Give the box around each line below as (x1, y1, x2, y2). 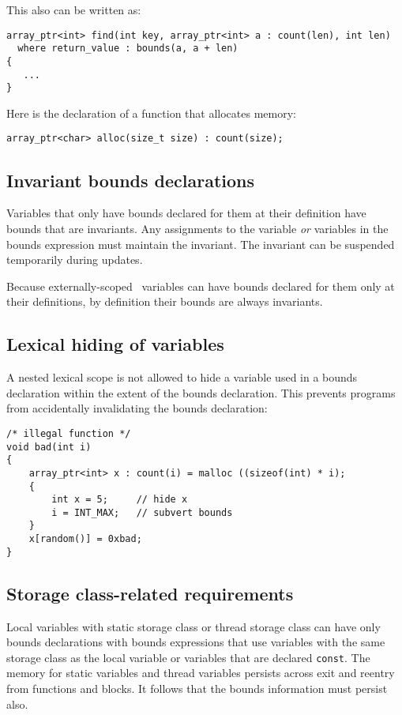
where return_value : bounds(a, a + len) (17, 43, 239, 55)
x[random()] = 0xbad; (28, 533, 142, 545)
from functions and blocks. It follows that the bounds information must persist (6, 680, 388, 697)
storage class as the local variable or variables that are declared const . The (6, 649, 370, 665)
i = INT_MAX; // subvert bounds (51, 506, 233, 518)
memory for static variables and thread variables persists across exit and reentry (6, 664, 395, 681)
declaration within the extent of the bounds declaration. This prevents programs (6, 384, 396, 401)
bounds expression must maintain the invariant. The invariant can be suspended (6, 235, 395, 252)
